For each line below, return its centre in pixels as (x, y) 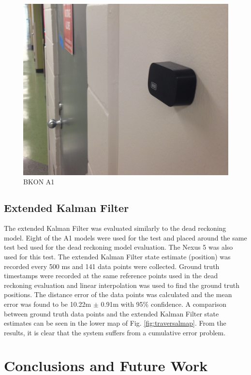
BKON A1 (39, 182)
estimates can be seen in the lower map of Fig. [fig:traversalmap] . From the (115, 323)
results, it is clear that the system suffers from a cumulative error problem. (115, 332)
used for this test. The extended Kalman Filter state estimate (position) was (117, 256)
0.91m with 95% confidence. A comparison (163, 304)
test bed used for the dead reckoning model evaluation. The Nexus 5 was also (118, 247)
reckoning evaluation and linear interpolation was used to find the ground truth (122, 285)
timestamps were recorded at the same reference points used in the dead (111, 276)
